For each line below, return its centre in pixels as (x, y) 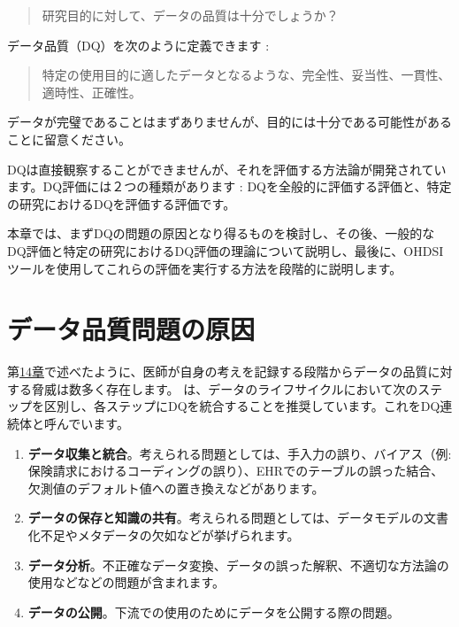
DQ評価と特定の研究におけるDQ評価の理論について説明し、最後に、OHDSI (226, 250)
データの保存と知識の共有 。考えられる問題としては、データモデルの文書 (238, 518)
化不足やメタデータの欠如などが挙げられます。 (164, 535)
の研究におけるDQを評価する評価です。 (122, 203)
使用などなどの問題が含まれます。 (126, 582)
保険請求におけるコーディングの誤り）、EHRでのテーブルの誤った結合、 (236, 471)
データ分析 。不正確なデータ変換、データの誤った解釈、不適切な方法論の (238, 565)
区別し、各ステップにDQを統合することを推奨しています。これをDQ (242, 406)
